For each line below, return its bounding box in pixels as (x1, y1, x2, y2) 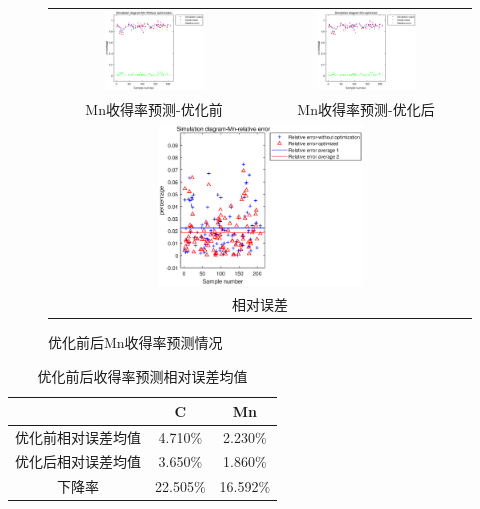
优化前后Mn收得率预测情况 (48, 332, 223, 353)
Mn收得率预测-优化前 (85, 99, 223, 120)
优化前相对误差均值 (15, 426, 141, 447)
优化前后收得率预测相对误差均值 (37, 366, 248, 387)
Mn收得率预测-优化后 (297, 99, 435, 120)
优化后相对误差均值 (15, 451, 141, 472)
